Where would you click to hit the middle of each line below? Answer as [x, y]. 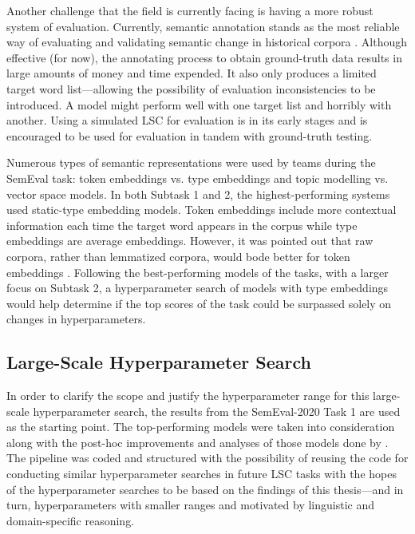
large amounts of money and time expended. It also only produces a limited [192, 73]
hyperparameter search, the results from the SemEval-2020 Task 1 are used [217, 411]
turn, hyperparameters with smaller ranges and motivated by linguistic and [191, 505]
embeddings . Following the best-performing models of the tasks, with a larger [198, 272]
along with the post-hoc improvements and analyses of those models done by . [198, 442]
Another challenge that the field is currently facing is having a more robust [190, 10]
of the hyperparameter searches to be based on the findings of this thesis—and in [205, 489]
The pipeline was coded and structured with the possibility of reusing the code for [207, 458]
